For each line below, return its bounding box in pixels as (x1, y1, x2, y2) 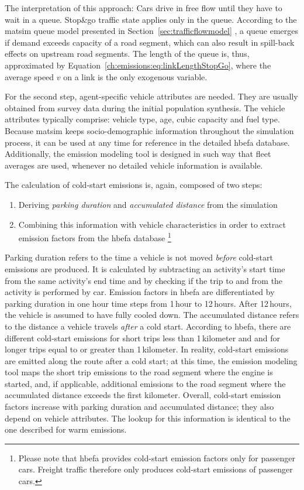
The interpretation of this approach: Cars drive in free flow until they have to (5, 2, 282, 13)
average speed (5, 70, 54, 83)
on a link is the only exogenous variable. (63, 70, 208, 83)
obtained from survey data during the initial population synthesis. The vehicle (5, 101, 285, 114)
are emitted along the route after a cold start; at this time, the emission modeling (5, 354, 298, 366)
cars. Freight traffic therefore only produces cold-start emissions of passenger (18, 463, 293, 475)
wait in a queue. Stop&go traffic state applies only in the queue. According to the (5, 13, 297, 25)
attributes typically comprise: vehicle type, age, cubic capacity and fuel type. (5, 113, 280, 125)
